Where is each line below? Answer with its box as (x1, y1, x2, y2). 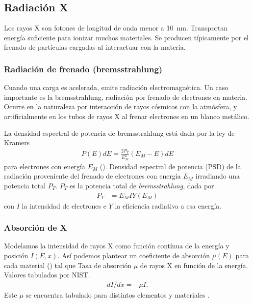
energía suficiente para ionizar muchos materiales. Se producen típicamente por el (4, 32, 249, 42)
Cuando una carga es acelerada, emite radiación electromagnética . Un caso (4, 82, 228, 92)
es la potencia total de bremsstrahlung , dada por (70, 180, 214, 190)
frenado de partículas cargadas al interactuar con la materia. (4, 42, 186, 52)
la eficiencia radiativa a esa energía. (115, 200, 222, 211)
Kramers (4, 137, 30, 148)
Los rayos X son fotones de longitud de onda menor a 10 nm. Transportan (4, 23, 228, 33)
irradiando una (195, 171, 240, 181)
